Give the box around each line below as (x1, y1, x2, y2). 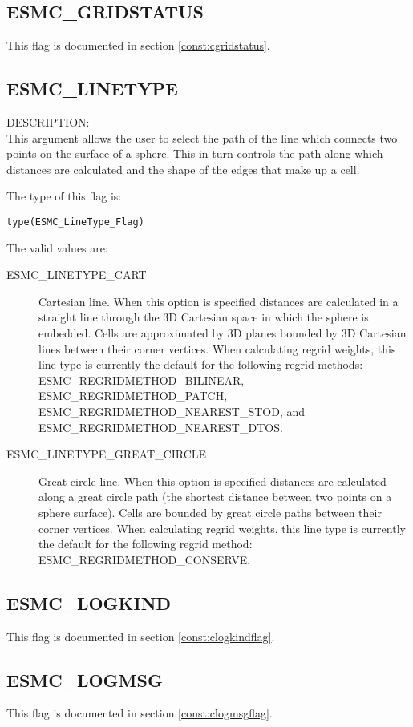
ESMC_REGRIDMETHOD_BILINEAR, (38, 371, 245, 388)
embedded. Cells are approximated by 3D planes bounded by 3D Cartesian (38, 325, 407, 341)
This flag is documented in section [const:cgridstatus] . (6, 37, 270, 54)
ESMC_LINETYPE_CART (6, 266, 147, 283)
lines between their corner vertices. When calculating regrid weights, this (38, 340, 396, 357)
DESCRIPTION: (6, 114, 90, 130)
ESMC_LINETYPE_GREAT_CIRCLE (6, 446, 207, 462)
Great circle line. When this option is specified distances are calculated (38, 472, 387, 489)
